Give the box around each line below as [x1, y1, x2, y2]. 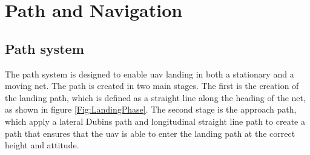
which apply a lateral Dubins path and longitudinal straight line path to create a [5, 114, 305, 127]
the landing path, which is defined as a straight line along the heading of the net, [5, 91, 306, 104]
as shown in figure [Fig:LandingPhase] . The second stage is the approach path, [5, 103, 297, 116]
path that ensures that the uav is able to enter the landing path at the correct [5, 127, 295, 139]
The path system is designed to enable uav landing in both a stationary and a [5, 67, 294, 80]
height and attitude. [5, 139, 79, 151]
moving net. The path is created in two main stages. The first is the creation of [5, 79, 299, 92]
